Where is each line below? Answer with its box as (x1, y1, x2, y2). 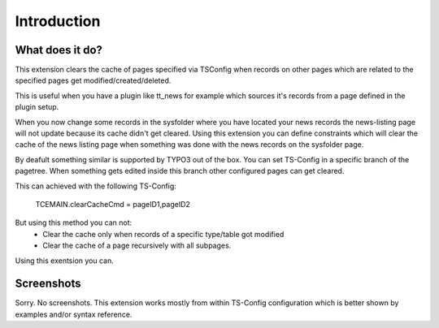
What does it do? (15, 43, 103, 57)
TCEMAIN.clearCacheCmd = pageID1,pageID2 (35, 199, 191, 209)
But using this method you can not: (15, 218, 133, 227)
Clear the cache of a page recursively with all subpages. (42, 240, 232, 251)
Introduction (15, 12, 101, 30)
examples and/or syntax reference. (15, 309, 133, 319)
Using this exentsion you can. (15, 256, 114, 265)
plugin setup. (15, 102, 59, 112)
